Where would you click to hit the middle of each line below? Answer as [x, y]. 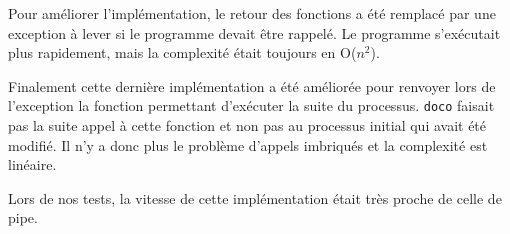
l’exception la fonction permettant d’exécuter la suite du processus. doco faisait [251, 105]
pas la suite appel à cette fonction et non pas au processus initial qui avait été [247, 125]
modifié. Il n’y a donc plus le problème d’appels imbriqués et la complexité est [248, 144]
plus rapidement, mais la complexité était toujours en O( [182, 52]
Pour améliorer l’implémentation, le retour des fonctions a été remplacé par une [252, 13]
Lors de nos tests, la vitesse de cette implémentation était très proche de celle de [255, 197]
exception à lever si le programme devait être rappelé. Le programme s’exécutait [254, 32]
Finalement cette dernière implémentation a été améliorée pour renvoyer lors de [252, 85]
